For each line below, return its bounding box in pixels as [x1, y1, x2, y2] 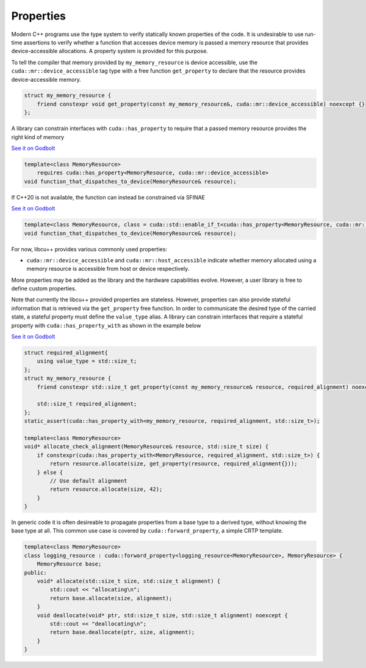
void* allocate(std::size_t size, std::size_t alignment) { [37, 577, 221, 584]
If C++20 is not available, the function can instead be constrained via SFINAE [11, 193, 206, 201]
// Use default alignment [49, 477, 127, 484]
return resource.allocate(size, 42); [49, 486, 163, 493]
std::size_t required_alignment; [37, 400, 137, 408]
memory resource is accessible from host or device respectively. [26, 265, 190, 273]
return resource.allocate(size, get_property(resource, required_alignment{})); [49, 461, 298, 467]
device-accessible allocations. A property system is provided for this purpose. [11, 48, 209, 55]
